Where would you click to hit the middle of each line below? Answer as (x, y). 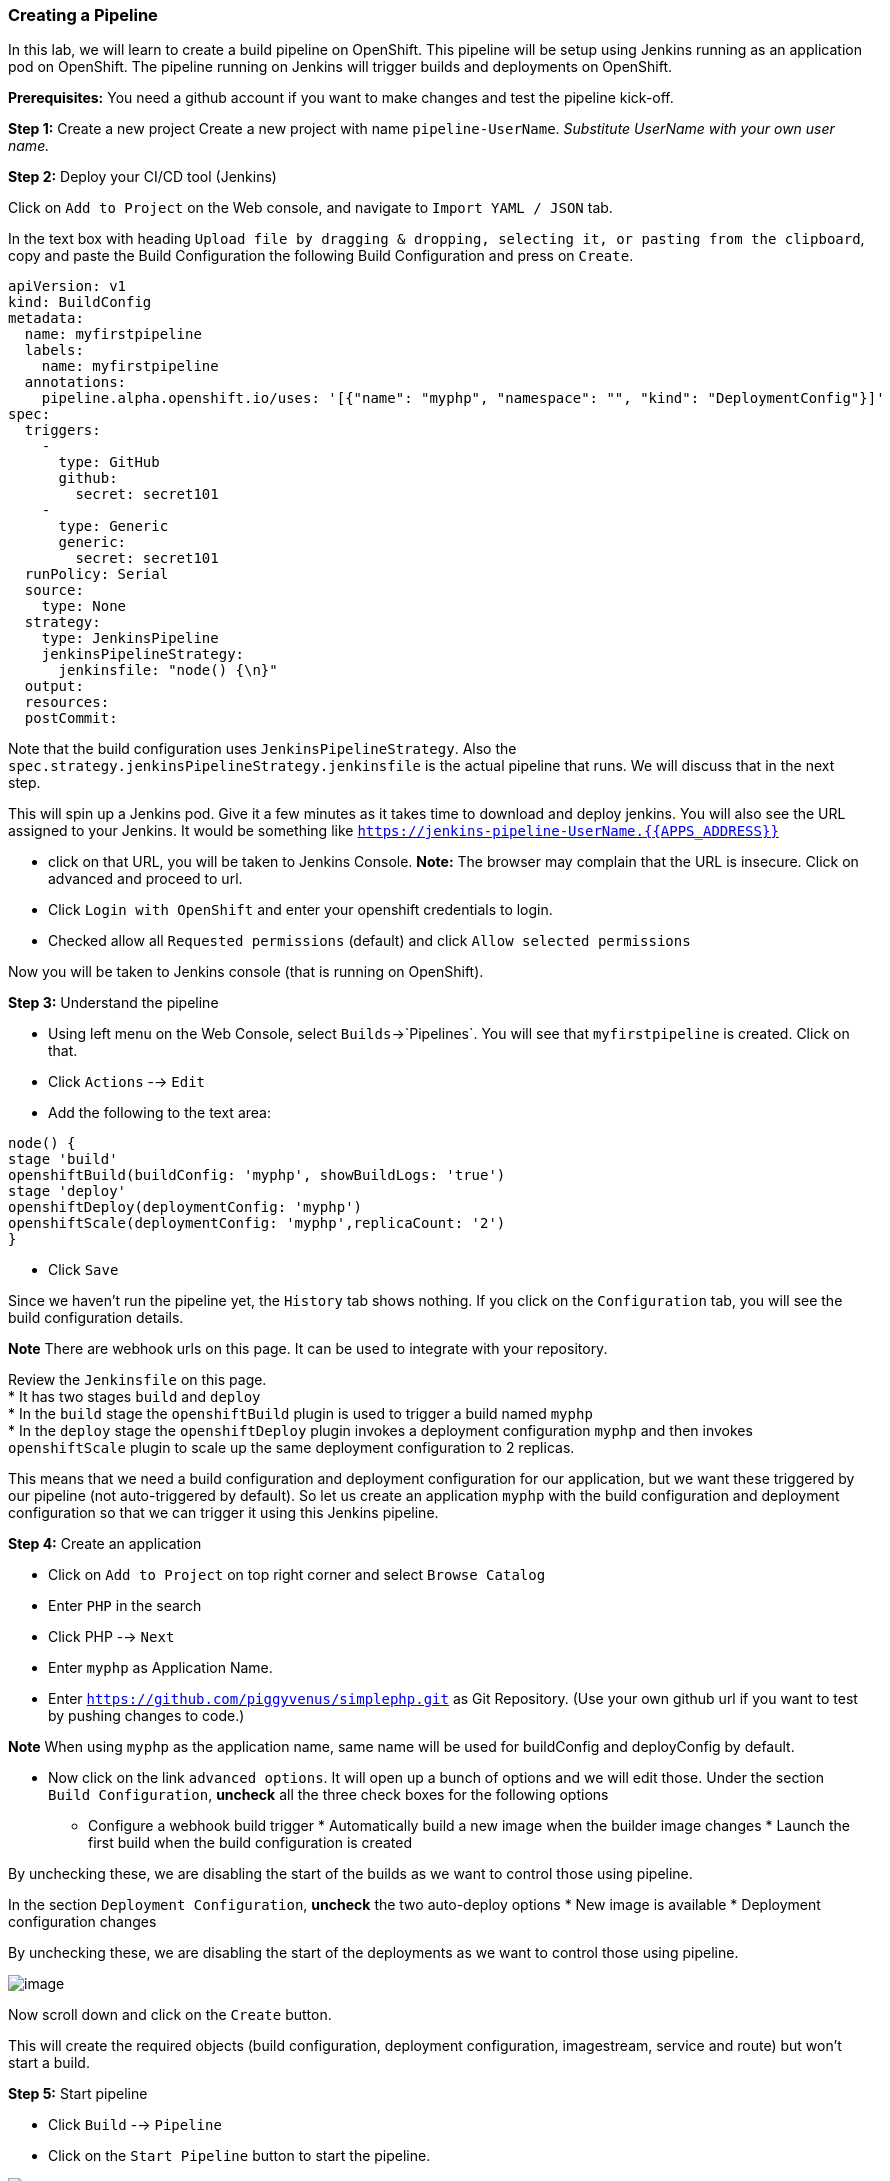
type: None (84, 606)
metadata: (46, 318)
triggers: (62, 430)
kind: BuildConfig (80, 302)
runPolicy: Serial (96, 574)
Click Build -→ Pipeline (135, 2125)
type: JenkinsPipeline (130, 638)
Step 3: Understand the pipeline (113, 1003)
